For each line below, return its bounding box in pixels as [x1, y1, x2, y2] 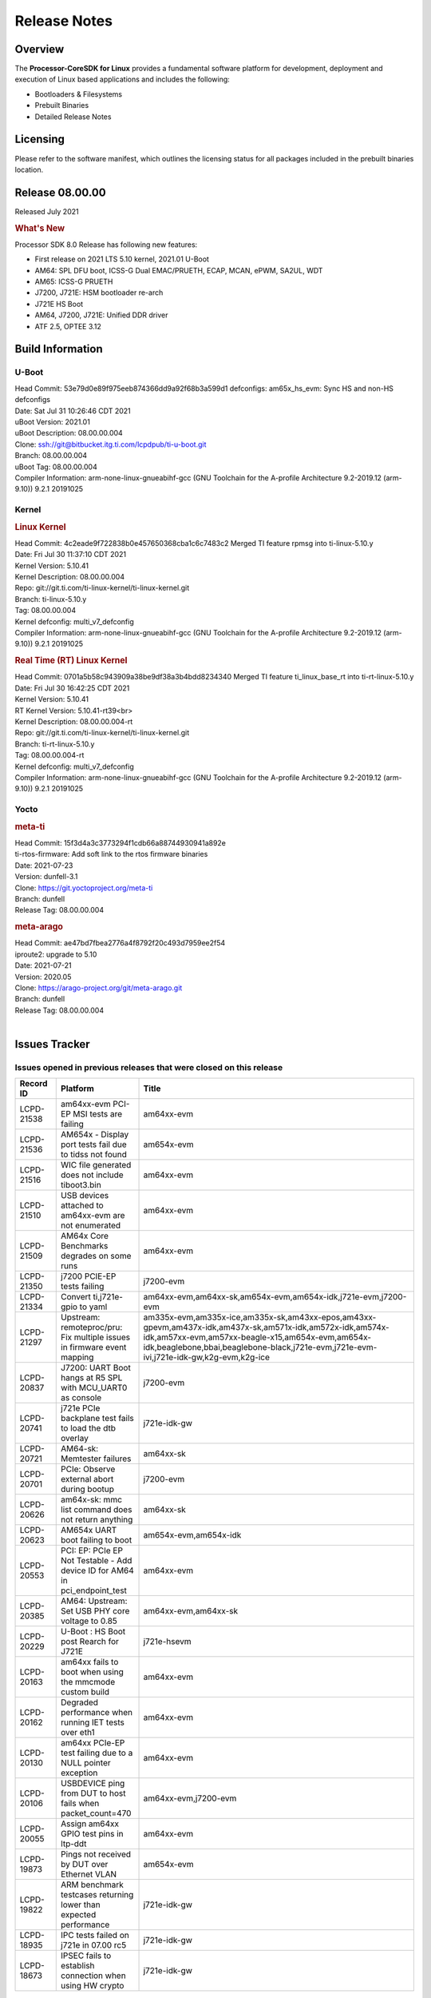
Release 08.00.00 [14, 185, 107, 199]
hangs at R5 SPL [61, 1372, 123, 1383]
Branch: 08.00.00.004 [14, 451, 88, 460]
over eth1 [61, 1727, 95, 1738]
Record [19, 1078, 48, 1089]
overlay [61, 1433, 89, 1444]
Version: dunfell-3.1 [14, 872, 78, 882]
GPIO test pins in [61, 1829, 124, 1840]
